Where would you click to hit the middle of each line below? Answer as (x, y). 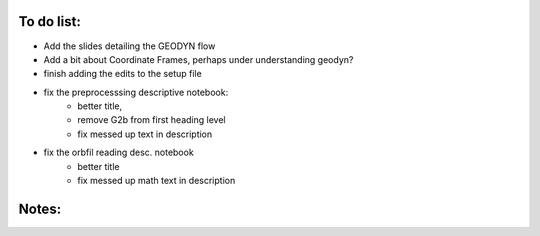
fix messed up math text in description (156, 181)
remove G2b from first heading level (151, 120)
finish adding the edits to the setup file (122, 74)
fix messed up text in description (145, 134)
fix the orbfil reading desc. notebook (118, 152)
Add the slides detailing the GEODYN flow (129, 46)
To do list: (50, 21)
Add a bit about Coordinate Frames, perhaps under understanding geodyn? (198, 59)
